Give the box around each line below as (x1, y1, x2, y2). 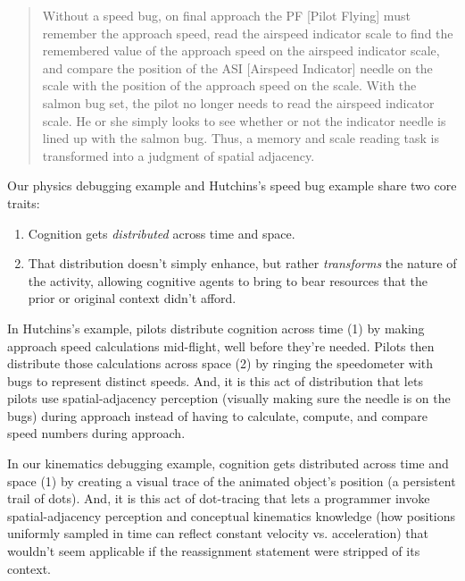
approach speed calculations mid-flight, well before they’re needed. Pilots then (7, 336, 435, 355)
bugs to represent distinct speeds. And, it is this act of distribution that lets (7, 371, 423, 390)
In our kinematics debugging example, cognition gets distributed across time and (7, 454, 449, 473)
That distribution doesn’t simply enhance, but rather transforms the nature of (28, 254, 457, 273)
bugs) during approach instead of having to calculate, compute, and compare (7, 406, 428, 425)
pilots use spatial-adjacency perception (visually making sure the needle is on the (7, 389, 451, 408)
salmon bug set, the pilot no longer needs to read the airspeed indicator (42, 93, 435, 112)
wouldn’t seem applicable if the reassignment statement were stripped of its (7, 542, 420, 560)
